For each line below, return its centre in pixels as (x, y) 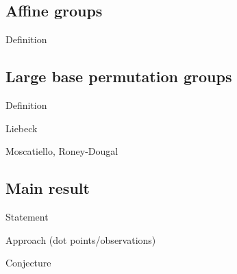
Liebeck (22, 128)
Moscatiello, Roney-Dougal (62, 151)
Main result (48, 188)
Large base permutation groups (119, 76)
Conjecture (28, 263)
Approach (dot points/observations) (81, 239)
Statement (27, 216)
